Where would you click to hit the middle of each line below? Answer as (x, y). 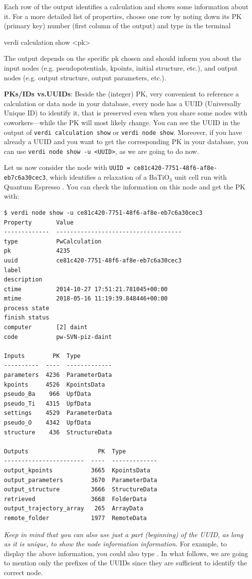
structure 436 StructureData (58, 432)
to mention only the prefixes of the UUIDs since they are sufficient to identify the (126, 563)
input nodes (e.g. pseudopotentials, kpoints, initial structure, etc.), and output (121, 67)
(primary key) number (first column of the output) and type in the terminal (117, 26)
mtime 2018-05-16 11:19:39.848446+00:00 (86, 299)
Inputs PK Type (42, 356)
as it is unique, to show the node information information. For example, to (116, 544)
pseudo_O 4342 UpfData (47, 423)
